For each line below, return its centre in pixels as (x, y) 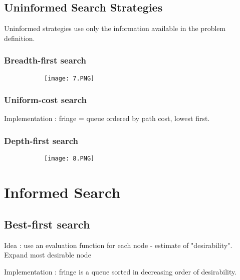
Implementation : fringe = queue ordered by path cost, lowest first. (107, 118)
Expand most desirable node (48, 255)
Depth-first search (41, 140)
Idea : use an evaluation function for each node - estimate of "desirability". (118, 245)
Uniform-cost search (45, 100)
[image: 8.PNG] (69, 159)
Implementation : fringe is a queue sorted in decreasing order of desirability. (121, 271)
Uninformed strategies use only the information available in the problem (115, 28)
